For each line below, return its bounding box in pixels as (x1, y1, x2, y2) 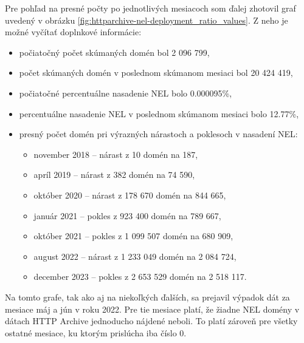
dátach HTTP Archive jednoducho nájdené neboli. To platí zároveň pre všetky (5, 314, 298, 327)
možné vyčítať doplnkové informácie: (5, 25, 142, 38)
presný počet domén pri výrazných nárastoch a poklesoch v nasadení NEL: (19, 127, 298, 140)
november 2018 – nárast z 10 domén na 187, (33, 148, 198, 160)
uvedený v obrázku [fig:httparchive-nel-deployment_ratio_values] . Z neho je (5, 13, 288, 26)
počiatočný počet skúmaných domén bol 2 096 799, (19, 46, 210, 58)
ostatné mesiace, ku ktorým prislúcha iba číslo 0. (5, 326, 187, 339)
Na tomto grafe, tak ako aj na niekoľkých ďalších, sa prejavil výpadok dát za (5, 290, 290, 303)
